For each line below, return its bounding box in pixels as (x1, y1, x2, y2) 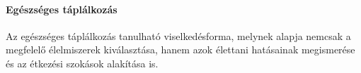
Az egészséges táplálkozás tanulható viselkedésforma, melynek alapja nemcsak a (6, 28, 351, 43)
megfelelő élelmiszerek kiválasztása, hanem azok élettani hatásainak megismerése (6, 42, 355, 57)
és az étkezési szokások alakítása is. (6, 55, 159, 70)
